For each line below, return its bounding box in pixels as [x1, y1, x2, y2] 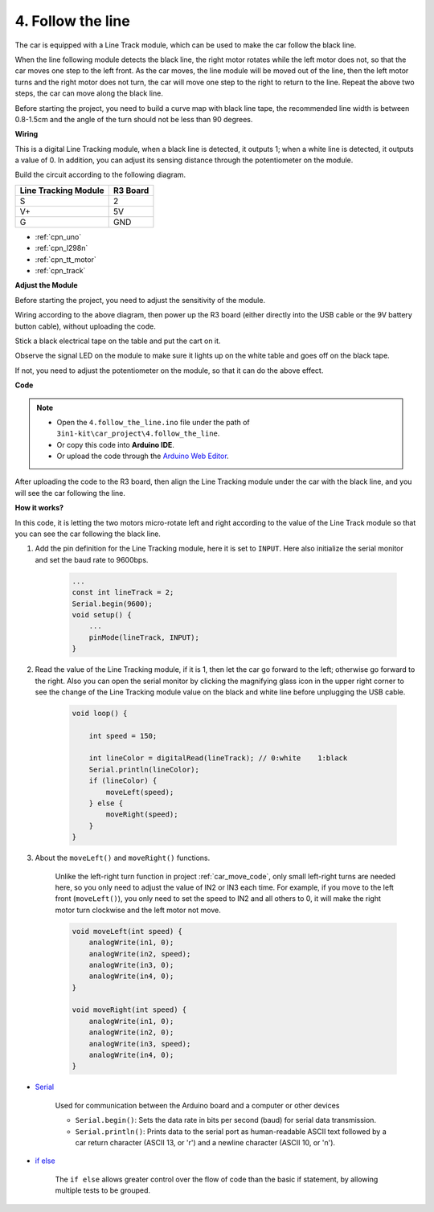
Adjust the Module [14, 280, 78, 290]
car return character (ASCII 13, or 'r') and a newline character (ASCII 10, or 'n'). [75, 1137, 336, 1147]
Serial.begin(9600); [72, 599, 153, 608]
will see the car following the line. [14, 488, 126, 497]
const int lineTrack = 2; [72, 588, 174, 597]
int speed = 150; [88, 731, 158, 740]
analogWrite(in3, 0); [88, 960, 174, 969]
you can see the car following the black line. [14, 529, 161, 538]
